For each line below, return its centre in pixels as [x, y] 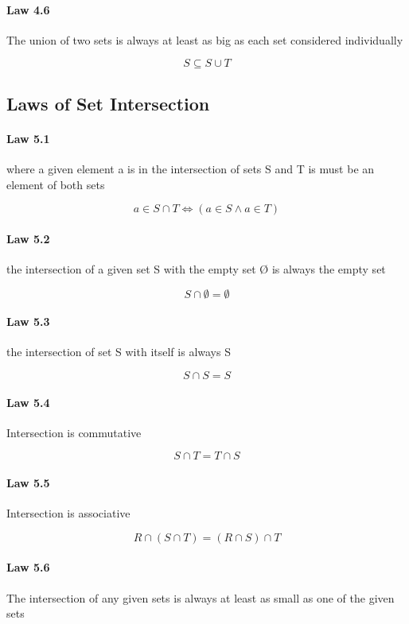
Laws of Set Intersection [108, 103]
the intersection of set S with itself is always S [119, 352]
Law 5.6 [28, 567]
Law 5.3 [28, 322]
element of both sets [56, 184]
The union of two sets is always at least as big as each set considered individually [205, 39]
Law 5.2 [28, 238]
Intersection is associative [68, 513]
